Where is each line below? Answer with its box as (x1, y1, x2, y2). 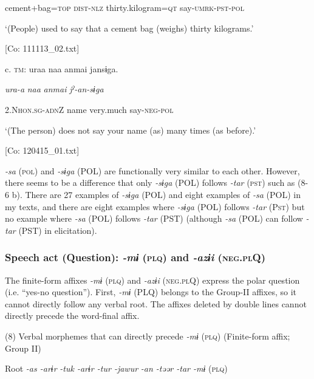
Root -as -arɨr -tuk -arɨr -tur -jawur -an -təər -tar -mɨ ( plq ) (5, 362, 228, 375)
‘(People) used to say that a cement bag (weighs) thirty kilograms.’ (5, 21, 254, 34)
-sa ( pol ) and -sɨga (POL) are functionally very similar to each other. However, (5, 164, 300, 177)
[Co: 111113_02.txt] (5, 42, 80, 55)
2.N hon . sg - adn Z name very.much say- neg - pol (5, 103, 174, 115)
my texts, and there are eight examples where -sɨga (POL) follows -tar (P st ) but (5, 200, 305, 213)
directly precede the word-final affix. (5, 309, 140, 322)
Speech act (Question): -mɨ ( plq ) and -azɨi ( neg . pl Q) (5, 250, 266, 265)
